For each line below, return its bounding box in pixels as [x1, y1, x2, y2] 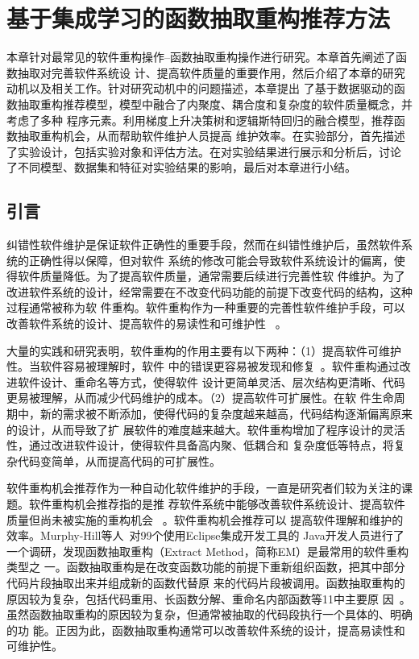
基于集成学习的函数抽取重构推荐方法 [6, 2, 391, 35]
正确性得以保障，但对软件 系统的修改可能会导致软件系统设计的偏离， [28, 251, 394, 268]
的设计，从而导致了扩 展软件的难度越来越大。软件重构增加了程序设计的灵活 [6, 421, 405, 437]
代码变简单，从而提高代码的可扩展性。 [17, 452, 221, 469]
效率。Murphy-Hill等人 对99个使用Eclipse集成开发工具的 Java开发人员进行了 [6, 527, 404, 544]
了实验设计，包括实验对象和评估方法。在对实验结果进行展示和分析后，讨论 [6, 143, 401, 160]
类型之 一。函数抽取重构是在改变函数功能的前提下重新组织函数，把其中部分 [6, 558, 405, 575]
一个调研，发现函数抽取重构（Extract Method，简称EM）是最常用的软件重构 [6, 542, 409, 559]
